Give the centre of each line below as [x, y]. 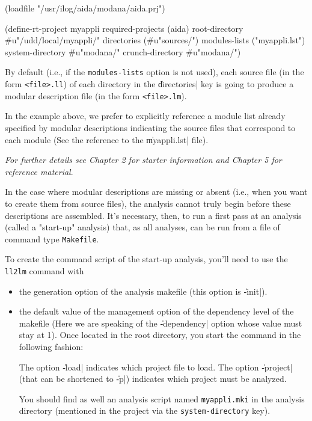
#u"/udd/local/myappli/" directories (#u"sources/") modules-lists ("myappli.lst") [155, 40]
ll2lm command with [44, 270]
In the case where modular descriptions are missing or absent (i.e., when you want [156, 192]
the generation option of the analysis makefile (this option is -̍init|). [143, 291]
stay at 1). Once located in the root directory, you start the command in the [160, 335]
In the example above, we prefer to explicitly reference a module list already [145, 116]
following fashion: [51, 346]
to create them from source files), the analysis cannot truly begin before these [148, 203]
